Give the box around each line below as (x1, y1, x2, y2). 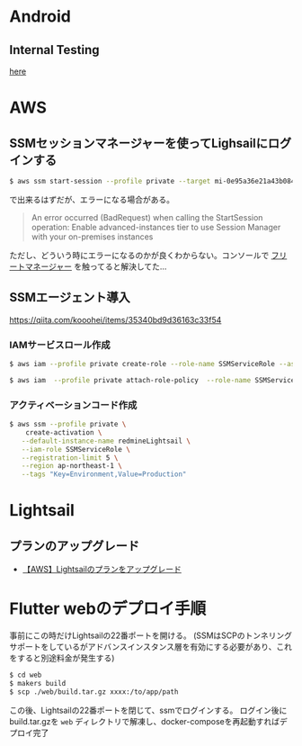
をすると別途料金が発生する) (9, 652, 115, 663)
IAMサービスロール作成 (9, 338, 111, 351)
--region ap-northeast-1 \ (21, 462, 123, 471)
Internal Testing (9, 42, 100, 58)
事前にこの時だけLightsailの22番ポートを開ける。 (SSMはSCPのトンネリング (9, 630, 292, 641)
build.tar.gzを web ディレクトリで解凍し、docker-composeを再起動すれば (9, 715, 280, 726)
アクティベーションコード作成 (9, 399, 138, 411)
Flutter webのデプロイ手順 (9, 598, 207, 619)
